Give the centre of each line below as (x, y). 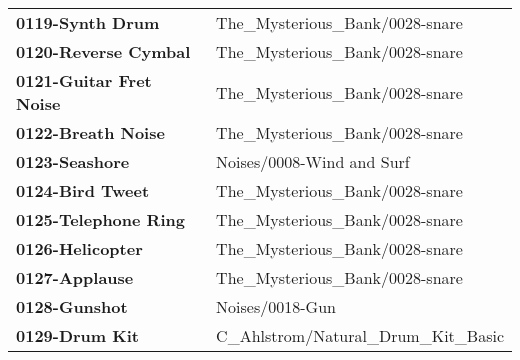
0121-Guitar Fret (84, 80)
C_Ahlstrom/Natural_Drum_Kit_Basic (360, 335)
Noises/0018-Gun (276, 306)
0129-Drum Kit (77, 335)
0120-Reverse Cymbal (103, 51)
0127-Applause (75, 277)
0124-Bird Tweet (83, 190)
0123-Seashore (73, 161)
